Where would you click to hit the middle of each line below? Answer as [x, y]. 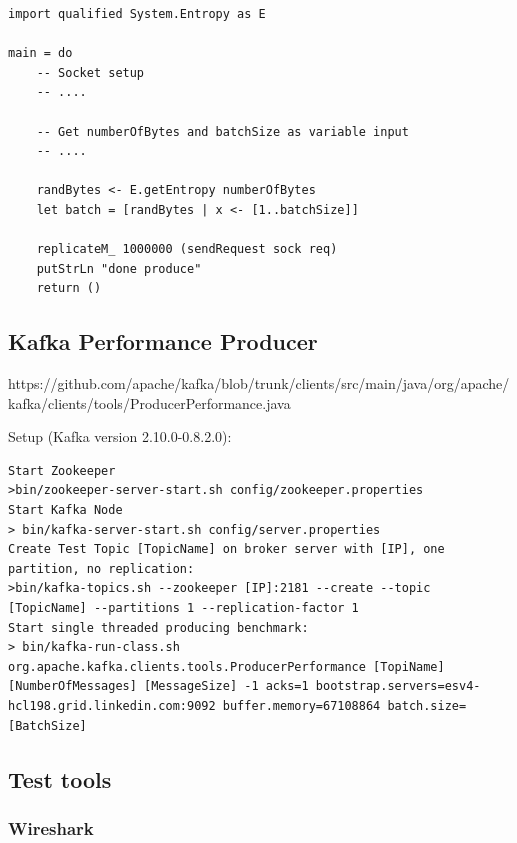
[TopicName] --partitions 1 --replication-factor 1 [183, 608]
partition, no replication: [101, 568]
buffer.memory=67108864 [301, 706]
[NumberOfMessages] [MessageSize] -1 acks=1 [158, 686]
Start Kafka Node [65, 510]
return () [69, 288]
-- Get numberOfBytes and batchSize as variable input [222, 131]
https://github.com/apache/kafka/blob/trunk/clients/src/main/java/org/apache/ [259, 383]
